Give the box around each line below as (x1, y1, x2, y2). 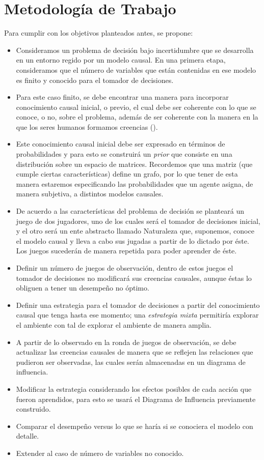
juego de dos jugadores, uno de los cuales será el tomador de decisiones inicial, (16, 215, 260, 226)
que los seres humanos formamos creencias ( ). (16, 121, 158, 132)
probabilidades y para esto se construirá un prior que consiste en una (16, 149, 232, 159)
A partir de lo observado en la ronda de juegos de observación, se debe (16, 336, 236, 347)
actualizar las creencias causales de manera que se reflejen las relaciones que (16, 347, 253, 357)
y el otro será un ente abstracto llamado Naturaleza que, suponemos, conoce (16, 225, 254, 236)
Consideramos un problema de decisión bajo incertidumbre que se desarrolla (16, 44, 254, 55)
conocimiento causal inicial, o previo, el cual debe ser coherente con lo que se (16, 101, 256, 112)
